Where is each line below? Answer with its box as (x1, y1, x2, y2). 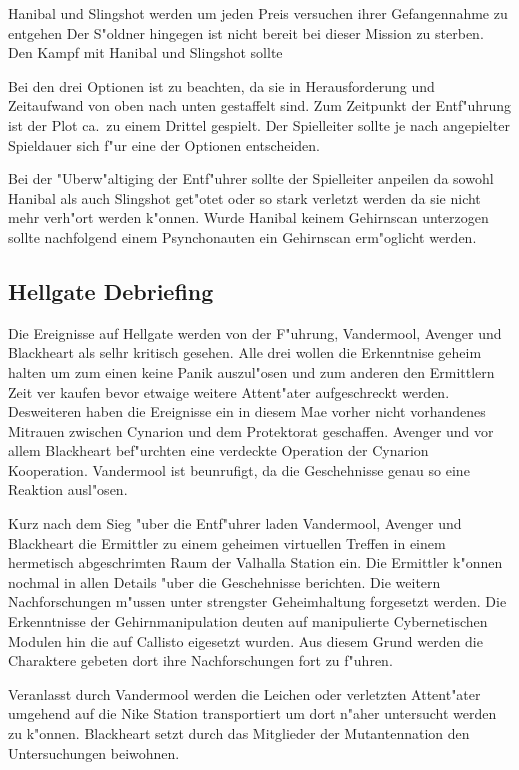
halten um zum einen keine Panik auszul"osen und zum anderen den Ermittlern (8, 361, 495, 382)
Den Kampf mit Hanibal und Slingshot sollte (8, 42, 283, 63)
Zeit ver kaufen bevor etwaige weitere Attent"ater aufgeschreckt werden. (8, 381, 450, 402)
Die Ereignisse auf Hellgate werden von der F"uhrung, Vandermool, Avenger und (8, 322, 502, 343)
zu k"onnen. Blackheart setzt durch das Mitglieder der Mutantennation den (8, 723, 470, 744)
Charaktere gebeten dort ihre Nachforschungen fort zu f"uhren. (8, 650, 393, 671)
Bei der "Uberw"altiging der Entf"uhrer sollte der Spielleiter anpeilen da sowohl (8, 168, 494, 189)
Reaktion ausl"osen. (8, 479, 128, 500)
